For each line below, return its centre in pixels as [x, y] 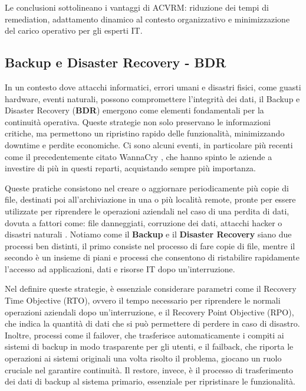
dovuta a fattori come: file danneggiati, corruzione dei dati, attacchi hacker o [144, 222]
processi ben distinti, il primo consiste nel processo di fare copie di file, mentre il [150, 245]
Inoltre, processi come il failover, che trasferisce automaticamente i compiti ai [144, 335]
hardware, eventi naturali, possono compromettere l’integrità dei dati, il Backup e [152, 98]
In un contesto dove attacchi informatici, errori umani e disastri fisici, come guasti [153, 87]
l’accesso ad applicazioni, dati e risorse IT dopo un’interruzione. [120, 268]
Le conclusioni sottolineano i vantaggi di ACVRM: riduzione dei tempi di [137, 7]
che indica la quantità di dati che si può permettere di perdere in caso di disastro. [152, 323]
